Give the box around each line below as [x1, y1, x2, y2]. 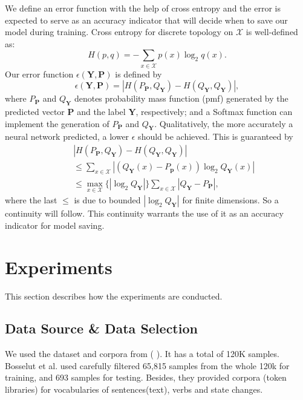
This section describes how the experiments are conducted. [5, 289, 223, 302]
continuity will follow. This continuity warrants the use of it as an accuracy [5, 207, 284, 220]
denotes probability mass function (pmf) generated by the [74, 92, 288, 105]
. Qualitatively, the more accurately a [154, 117, 293, 130]
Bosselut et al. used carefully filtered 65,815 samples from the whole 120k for [5, 359, 290, 372]
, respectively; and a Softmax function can [135, 105, 293, 118]
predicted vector [5, 105, 65, 118]
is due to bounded [74, 194, 141, 206]
